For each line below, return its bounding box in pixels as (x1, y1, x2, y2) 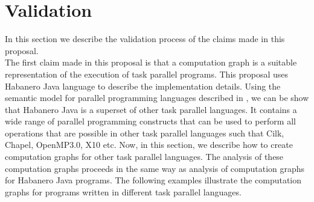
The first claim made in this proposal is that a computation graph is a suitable (5, 56, 297, 69)
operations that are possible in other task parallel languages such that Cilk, (5, 126, 284, 139)
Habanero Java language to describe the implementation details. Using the (5, 79, 281, 92)
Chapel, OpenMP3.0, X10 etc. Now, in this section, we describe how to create (5, 138, 293, 151)
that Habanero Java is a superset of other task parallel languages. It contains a (5, 103, 297, 115)
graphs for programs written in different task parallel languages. (5, 185, 242, 198)
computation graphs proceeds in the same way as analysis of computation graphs (5, 162, 305, 174)
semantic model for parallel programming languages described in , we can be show (5, 91, 309, 104)
